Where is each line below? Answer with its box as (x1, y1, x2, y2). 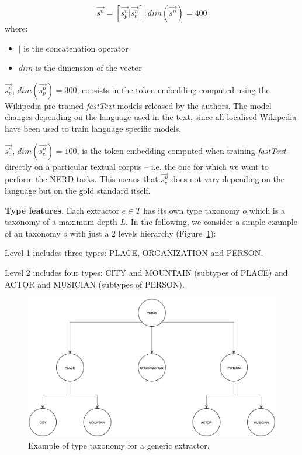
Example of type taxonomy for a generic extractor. (28, 439, 210, 451)
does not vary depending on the (171, 173, 285, 185)
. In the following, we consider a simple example (126, 215, 297, 228)
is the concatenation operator (23, 42, 129, 54)
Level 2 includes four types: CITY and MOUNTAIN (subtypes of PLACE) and (5, 266, 288, 279)
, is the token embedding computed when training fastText (77, 144, 286, 156)
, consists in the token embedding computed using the (77, 83, 270, 95)
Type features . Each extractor (5, 204, 120, 216)
